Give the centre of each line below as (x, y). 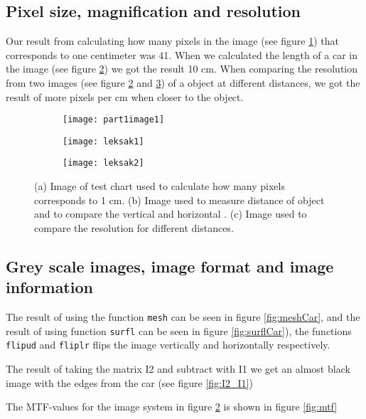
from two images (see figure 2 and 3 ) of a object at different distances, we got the (183, 82)
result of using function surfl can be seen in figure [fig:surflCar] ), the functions (179, 330)
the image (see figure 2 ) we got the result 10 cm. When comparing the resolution (182, 69)
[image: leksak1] (103, 141)
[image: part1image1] (114, 120)
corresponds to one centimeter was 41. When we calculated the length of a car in (182, 54)
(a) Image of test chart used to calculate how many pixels (160, 186)
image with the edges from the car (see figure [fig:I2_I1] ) (129, 382)
